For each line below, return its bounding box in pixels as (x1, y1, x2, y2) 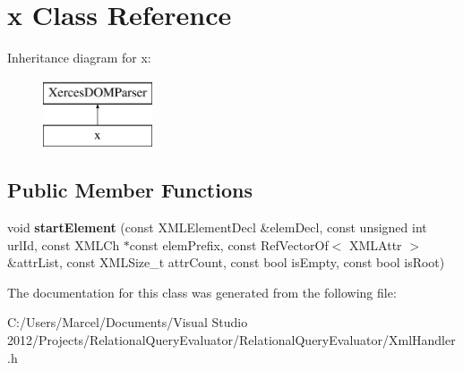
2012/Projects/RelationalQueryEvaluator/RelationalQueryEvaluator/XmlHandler (7, 331, 456, 349)
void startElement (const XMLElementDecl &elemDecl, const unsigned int (7, 218, 427, 237)
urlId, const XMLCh (7, 235, 120, 254)
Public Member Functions (7, 176, 253, 204)
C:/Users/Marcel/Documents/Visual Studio (7, 313, 248, 332)
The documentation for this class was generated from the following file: (7, 282, 397, 301)
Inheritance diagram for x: (7, 48, 151, 67)
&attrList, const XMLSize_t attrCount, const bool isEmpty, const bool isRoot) (7, 253, 445, 272)
